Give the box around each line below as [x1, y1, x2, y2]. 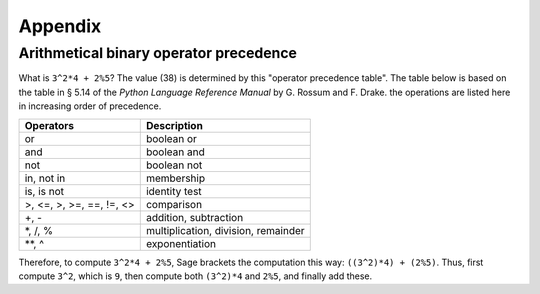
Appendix [18, 15, 102, 37]
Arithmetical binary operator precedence [18, 44, 297, 62]
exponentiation [145, 236, 217, 250]
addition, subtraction [145, 210, 244, 224]
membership [145, 171, 205, 185]
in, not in [24, 171, 66, 185]
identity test [145, 184, 202, 198]
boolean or [145, 131, 197, 145]
